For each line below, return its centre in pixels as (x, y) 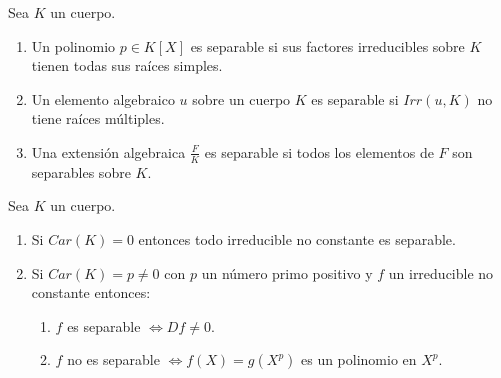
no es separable (113, 359)
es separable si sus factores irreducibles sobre (327, 45)
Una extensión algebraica (108, 151)
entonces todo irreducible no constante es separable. (297, 238)
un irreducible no (441, 272)
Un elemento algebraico (103, 98)
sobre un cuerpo (241, 98)
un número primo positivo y (287, 272)
